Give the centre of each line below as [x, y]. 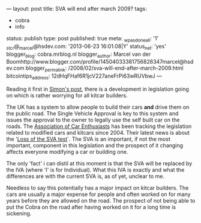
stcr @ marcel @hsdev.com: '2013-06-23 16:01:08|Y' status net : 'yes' [86, 47]
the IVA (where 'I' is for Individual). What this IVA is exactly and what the [95, 170]
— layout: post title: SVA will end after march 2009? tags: [76, 9]
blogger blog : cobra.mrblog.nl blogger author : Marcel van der [79, 55]
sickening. [19, 213]
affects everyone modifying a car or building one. [67, 151]
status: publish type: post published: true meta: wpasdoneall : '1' [82, 39]
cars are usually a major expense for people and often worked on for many [98, 194]
